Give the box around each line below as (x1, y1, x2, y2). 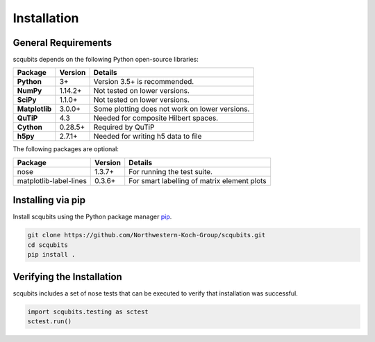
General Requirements (12, 37, 112, 49)
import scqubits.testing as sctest (27, 307, 149, 316)
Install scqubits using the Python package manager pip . (12, 212, 172, 221)
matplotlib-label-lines (17, 176, 87, 185)
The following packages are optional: (12, 145, 119, 153)
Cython (17, 122, 43, 132)
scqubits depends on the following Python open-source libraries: (12, 55, 199, 64)
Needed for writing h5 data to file (93, 132, 202, 142)
